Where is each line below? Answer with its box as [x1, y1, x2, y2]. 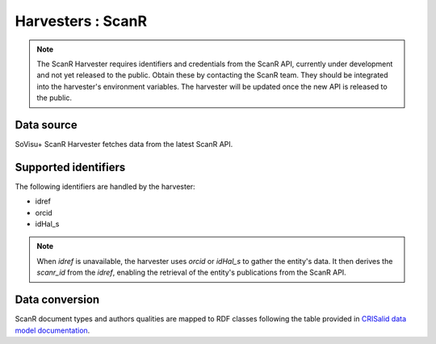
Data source [15, 118, 78, 132]
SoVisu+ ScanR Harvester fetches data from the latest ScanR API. [15, 140, 233, 149]
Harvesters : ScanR [15, 12, 148, 30]
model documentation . [15, 325, 90, 335]
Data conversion [15, 293, 100, 307]
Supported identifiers [15, 160, 126, 174]
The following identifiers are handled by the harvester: [15, 182, 195, 191]
